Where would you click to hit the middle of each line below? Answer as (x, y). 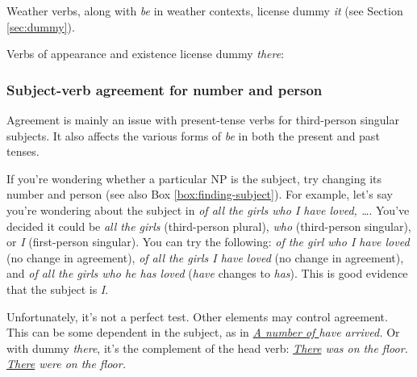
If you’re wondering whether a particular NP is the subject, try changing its (194, 178)
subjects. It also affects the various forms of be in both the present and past (193, 135)
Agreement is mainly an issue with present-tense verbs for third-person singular (203, 119)
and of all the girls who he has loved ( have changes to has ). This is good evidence (207, 273)
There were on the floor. (66, 364)
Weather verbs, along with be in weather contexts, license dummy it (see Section (205, 10)
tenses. (23, 151)
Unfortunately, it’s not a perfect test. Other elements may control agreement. (197, 316)
